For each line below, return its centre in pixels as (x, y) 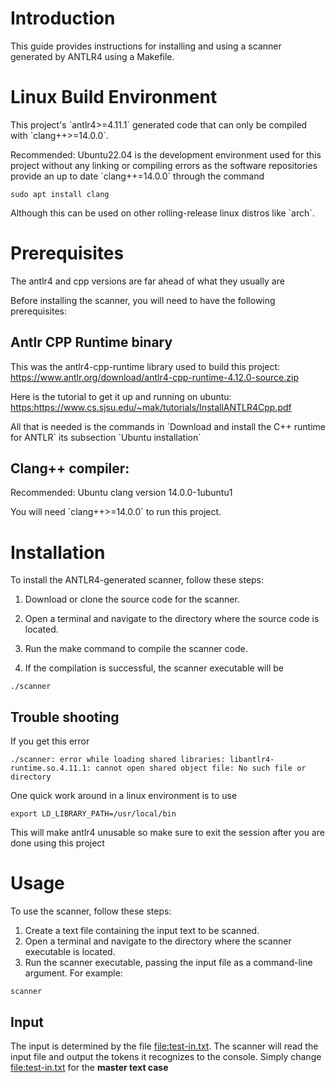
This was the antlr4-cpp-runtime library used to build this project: (145, 366)
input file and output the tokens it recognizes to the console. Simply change (166, 1056)
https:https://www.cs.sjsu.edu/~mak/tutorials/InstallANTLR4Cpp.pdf (151, 407)
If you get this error (50, 741)
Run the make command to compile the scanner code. (136, 649)
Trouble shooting (65, 717)
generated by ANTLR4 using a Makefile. (92, 56)
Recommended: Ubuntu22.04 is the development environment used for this (166, 154)
